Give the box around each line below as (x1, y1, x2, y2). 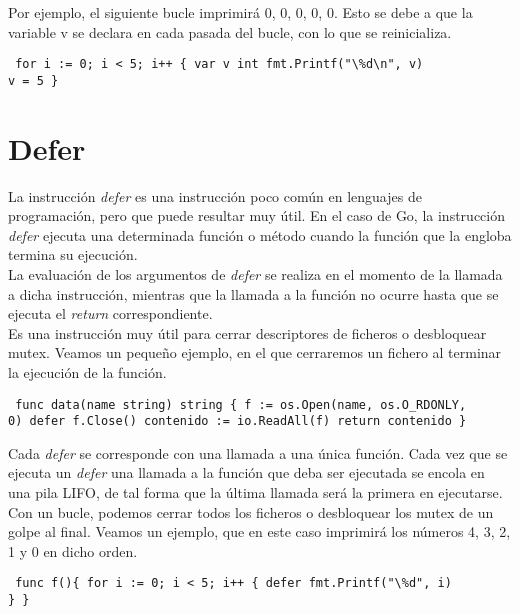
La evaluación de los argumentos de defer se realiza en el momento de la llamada (8, 264, 503, 284)
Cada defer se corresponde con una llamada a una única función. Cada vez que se (8, 442, 508, 463)
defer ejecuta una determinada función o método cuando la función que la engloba (8, 224, 512, 245)
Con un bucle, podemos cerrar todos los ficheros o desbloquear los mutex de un (8, 501, 494, 522)
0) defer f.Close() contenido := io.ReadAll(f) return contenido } (8, 414, 467, 429)
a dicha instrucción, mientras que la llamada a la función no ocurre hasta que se (8, 283, 499, 304)
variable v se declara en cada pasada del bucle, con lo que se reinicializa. (8, 21, 452, 42)
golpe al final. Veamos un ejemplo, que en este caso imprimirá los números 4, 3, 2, (8, 521, 511, 542)
